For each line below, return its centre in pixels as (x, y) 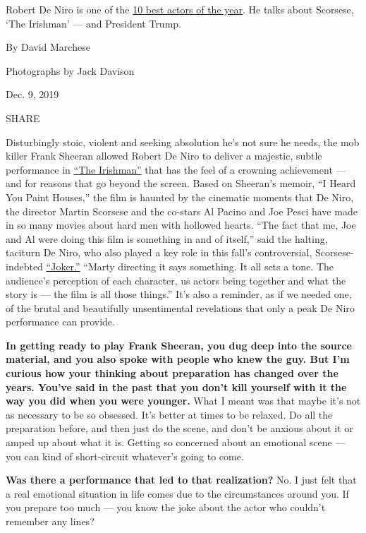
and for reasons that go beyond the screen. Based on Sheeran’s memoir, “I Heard (181, 183)
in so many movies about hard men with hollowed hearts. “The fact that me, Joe (181, 225)
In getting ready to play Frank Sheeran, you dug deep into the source (179, 345)
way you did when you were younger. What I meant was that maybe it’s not (183, 401)
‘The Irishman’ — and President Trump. (93, 23)
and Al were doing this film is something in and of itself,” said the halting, (167, 238)
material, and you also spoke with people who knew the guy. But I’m (178, 359)
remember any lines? (50, 521)
